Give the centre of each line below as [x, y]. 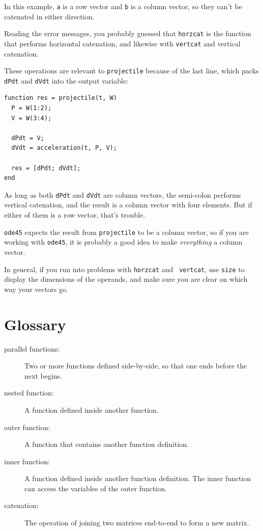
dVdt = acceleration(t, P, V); [64, 148]
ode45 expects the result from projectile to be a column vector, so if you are [126, 232]
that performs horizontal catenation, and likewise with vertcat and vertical [122, 43]
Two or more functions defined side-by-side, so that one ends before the [136, 366]
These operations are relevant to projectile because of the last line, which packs [131, 71]
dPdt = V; [28, 138]
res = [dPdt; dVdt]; [46, 168]
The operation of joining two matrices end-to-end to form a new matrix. [137, 523]
